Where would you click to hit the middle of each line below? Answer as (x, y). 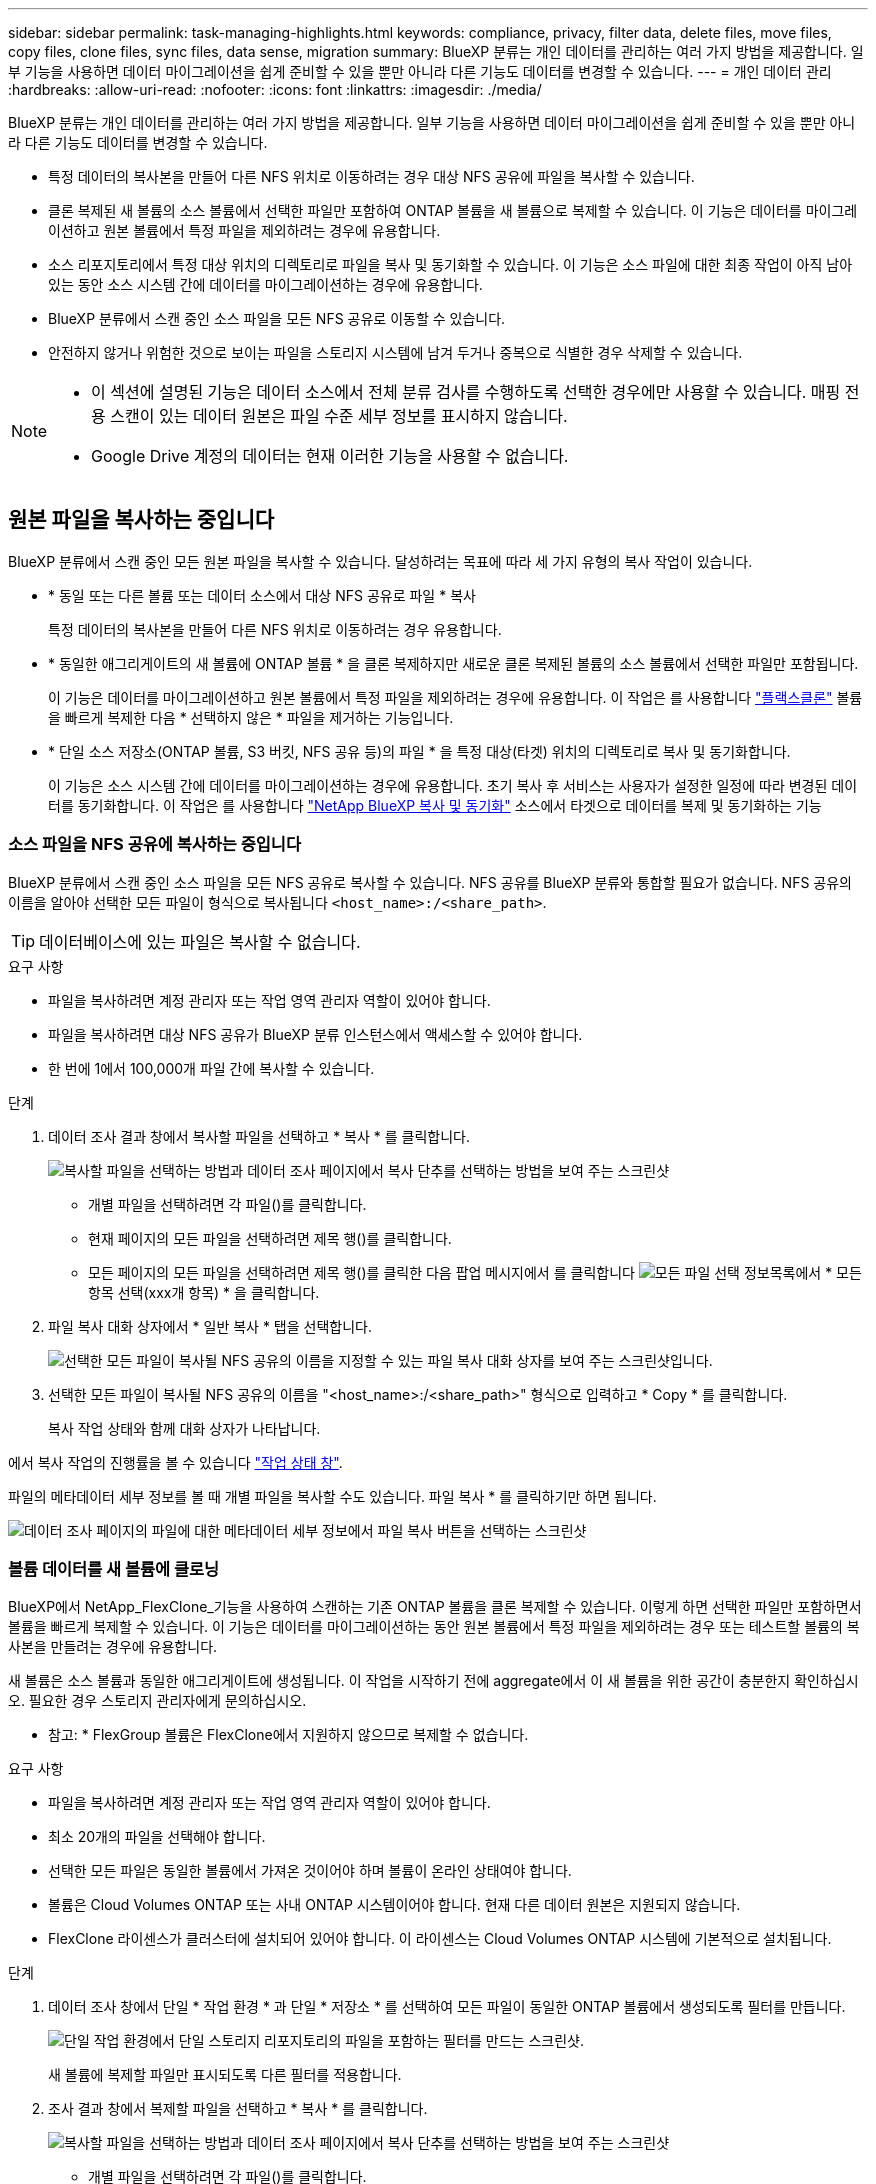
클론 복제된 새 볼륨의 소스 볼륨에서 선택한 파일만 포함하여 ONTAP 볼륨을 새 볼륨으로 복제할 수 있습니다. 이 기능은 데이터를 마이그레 (453, 210)
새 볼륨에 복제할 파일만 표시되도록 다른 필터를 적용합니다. (225, 2075)
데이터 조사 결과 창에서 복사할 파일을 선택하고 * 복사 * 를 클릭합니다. (259, 1136)
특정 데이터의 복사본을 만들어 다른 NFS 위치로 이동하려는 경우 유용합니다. (275, 629)
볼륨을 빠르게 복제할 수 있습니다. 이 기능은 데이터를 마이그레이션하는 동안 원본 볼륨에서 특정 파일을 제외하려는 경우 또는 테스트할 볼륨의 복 (434, 1627)
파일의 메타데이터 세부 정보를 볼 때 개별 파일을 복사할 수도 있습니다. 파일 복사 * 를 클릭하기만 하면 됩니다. (332, 1496)
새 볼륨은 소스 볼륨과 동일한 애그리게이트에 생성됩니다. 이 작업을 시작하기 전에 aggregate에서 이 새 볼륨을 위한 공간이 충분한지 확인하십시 (433, 1681)
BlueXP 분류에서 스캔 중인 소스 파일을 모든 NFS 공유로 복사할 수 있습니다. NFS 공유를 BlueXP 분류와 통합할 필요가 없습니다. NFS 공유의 (430, 882)
